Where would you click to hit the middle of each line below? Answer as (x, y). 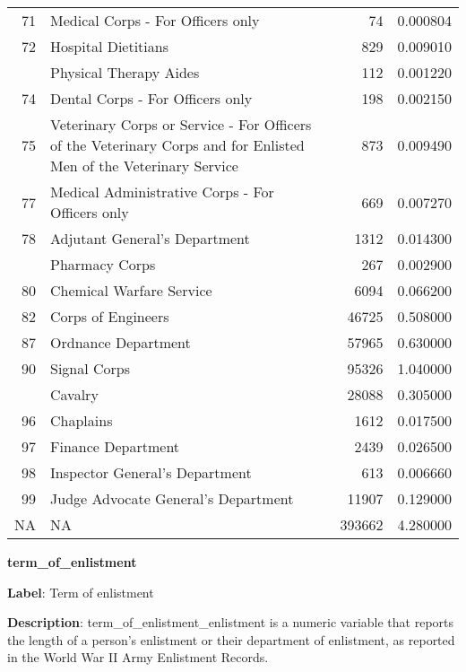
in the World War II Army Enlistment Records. (138, 657)
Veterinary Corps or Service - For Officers (181, 124)
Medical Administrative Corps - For (162, 192)
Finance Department (115, 446)
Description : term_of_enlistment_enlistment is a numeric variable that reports (231, 622)
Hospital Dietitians (109, 46)
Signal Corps (91, 368)
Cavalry (74, 394)
